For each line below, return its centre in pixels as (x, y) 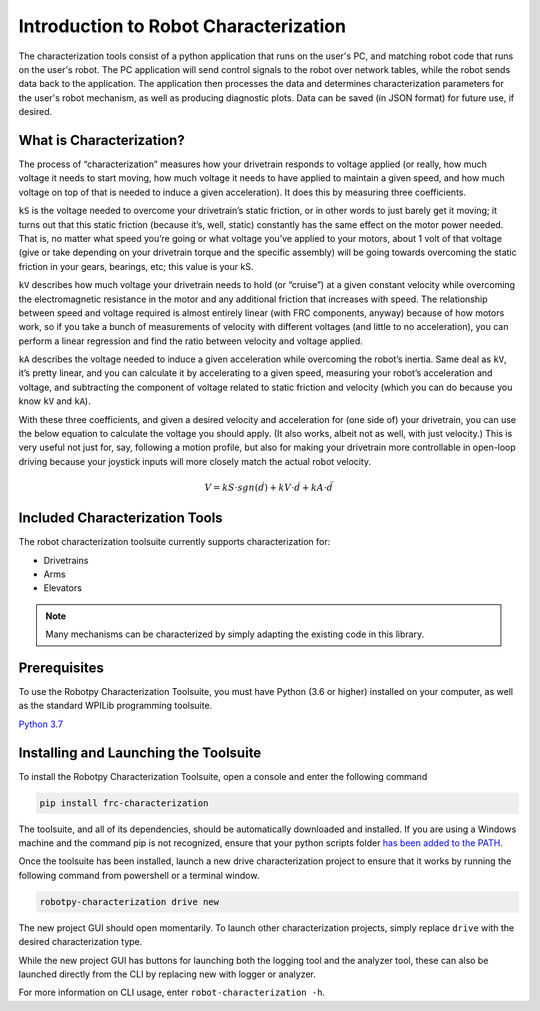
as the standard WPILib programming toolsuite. (115, 706)
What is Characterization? (101, 140)
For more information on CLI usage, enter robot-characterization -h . (171, 992)
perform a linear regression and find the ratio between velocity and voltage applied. (191, 341)
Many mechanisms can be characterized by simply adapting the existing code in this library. (235, 634)
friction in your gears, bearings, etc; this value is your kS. (136, 266)
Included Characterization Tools (121, 518)
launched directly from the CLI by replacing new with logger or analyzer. (167, 974)
